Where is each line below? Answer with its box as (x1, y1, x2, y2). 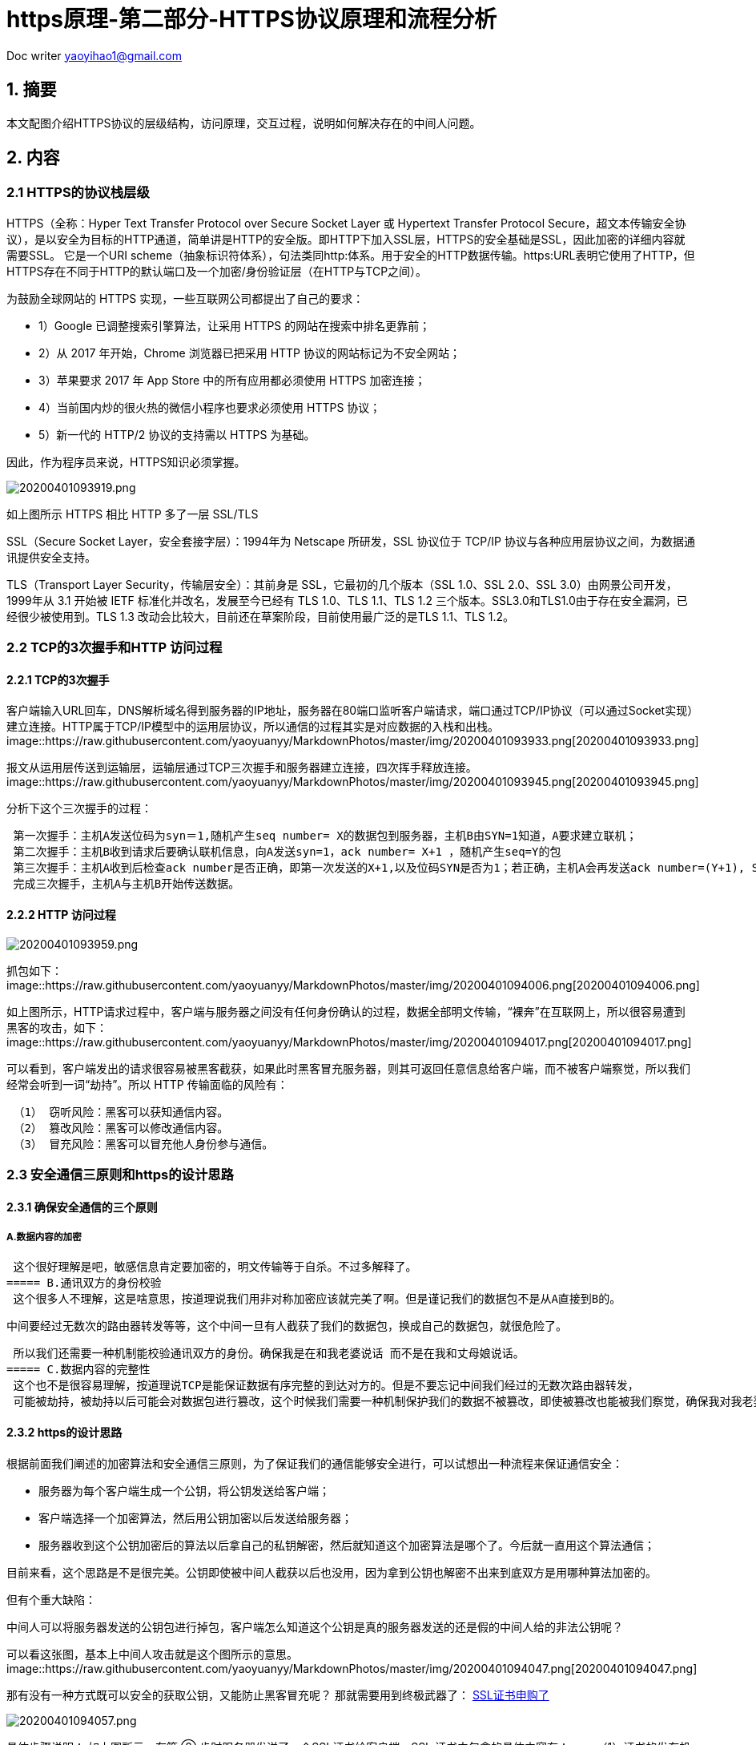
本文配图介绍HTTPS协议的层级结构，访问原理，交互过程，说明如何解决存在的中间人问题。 (6, 115, 481, 130)
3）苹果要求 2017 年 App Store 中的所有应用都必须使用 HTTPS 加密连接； (38, 373, 426, 387)
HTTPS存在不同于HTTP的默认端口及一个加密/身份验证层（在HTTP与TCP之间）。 (6, 264, 428, 278)
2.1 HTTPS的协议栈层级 (6, 184, 150, 201)
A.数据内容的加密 (6, 1231, 82, 1243)
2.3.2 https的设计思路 (6, 1425, 123, 1439)
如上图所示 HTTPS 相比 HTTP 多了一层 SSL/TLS (6, 506, 259, 521)
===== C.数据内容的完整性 (6, 1363, 151, 1376)
